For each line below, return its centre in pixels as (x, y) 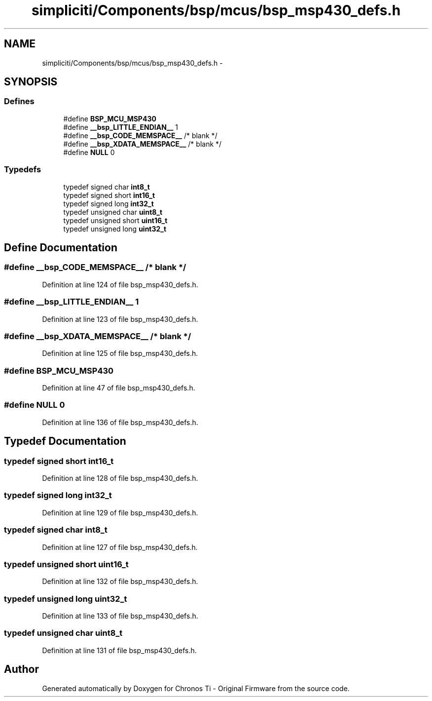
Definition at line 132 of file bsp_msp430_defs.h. (120, 582)
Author (21, 669)
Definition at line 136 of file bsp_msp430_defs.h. (120, 422)
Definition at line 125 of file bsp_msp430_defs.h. (120, 353)
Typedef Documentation (65, 441)
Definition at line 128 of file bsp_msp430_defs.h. (120, 478)
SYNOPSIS (31, 82)
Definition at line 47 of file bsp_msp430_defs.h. (119, 388)
